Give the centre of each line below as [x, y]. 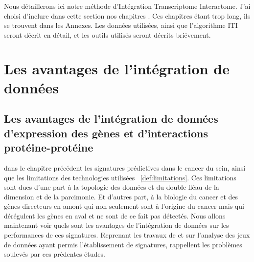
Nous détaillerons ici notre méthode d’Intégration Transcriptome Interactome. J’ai [127, 6]
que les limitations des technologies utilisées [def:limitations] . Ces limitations [120, 177]
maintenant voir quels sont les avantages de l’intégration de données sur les [116, 225]
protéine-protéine [49, 147]
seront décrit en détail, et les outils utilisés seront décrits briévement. [107, 34]
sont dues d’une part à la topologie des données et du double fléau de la [112, 187]
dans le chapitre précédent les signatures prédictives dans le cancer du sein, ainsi [125, 167]
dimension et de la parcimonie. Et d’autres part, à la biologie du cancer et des [121, 196]
